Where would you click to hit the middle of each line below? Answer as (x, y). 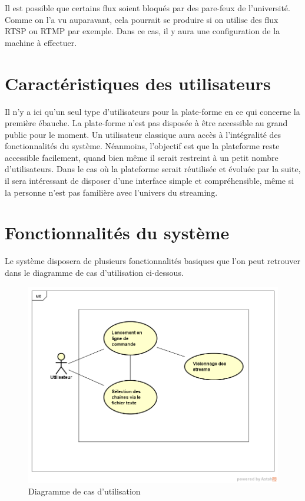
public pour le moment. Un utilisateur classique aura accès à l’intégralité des (143, 134)
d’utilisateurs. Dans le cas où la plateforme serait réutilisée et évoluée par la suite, (153, 169)
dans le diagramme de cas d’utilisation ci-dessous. (94, 272)
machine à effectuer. (41, 42)
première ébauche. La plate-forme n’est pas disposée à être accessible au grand (146, 123)
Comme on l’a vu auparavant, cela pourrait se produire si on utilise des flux (142, 19)
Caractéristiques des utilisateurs (138, 83)
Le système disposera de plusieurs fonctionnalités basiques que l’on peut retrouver (152, 261)
